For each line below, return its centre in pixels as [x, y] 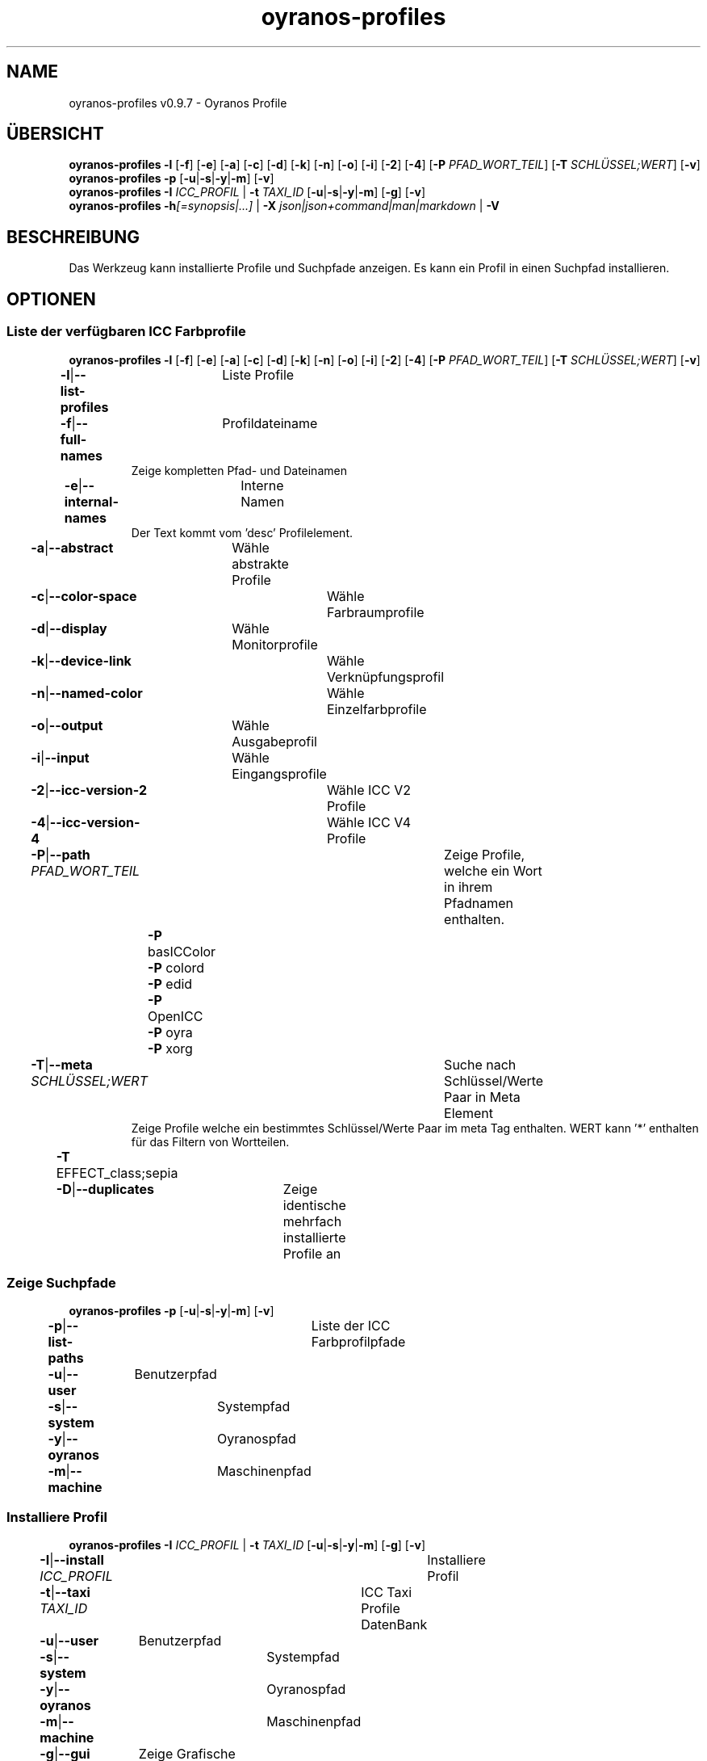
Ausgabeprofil [274, 741]
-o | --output [67, 725]
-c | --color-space [84, 596]
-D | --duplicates [105, 1189]
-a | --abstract [72, 547]
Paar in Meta [482, 1097]
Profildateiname [270, 423]
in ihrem [469, 887]
